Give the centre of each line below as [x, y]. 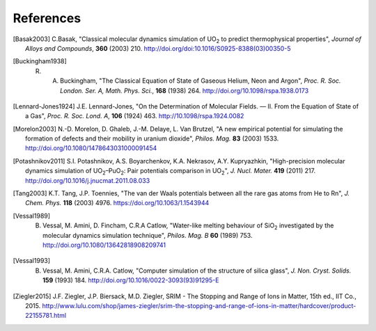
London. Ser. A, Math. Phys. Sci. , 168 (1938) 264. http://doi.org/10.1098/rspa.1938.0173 [185, 90]
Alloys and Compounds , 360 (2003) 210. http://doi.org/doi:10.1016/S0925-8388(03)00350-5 [158, 48]
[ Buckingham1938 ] [40, 61]
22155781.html [46, 316]
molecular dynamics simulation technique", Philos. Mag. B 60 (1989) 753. [148, 235]
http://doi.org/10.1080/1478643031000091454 [91, 148]
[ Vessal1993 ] [32, 261]
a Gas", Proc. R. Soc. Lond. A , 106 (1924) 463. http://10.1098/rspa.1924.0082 [135, 116]
